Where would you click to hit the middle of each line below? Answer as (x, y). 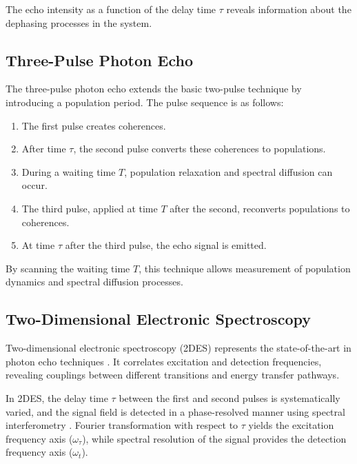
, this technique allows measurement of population (245, 268)
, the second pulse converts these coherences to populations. (200, 149)
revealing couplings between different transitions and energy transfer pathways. (173, 375)
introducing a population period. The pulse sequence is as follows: (145, 102)
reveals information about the (289, 9)
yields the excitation (291, 425)
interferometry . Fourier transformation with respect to (122, 425)
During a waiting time (69, 171)
